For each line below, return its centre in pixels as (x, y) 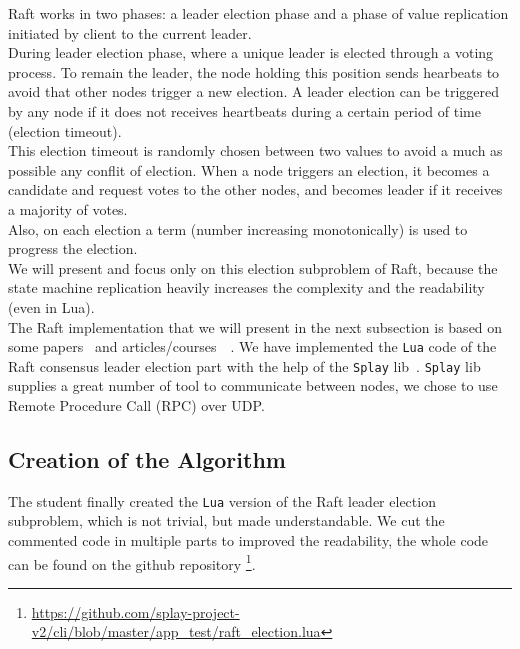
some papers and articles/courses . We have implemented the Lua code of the (252, 346)
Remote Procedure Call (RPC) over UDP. (136, 405)
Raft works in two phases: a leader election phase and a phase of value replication (258, 13)
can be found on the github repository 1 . (132, 562)
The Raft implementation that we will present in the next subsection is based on (255, 326)
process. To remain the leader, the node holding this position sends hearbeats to (254, 71)
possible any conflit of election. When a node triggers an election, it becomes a (249, 169)
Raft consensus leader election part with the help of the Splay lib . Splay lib (244, 365)
